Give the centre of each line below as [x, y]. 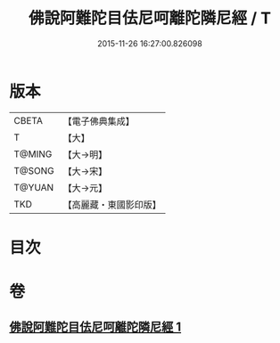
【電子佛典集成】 [99, 121]
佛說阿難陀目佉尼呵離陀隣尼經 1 [95, 327]
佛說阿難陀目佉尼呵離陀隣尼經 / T [150, 18]
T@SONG [34, 170]
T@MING [33, 154]
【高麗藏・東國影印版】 [112, 204]
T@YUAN [34, 187]
